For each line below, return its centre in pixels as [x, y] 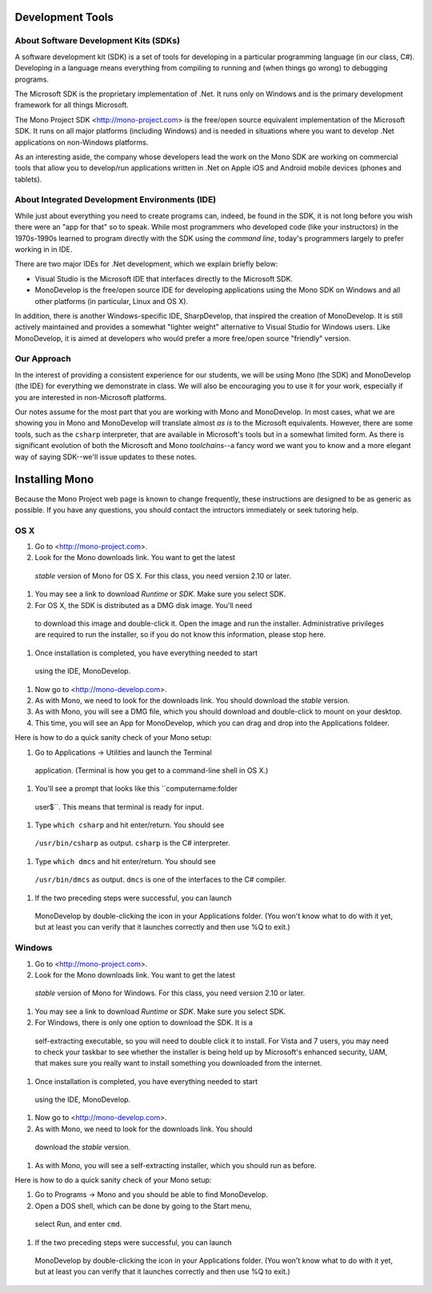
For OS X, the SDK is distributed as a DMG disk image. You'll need [143, 605]
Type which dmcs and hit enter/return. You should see [125, 861]
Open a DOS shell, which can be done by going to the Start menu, [143, 1206]
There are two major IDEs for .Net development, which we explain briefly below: [146, 264]
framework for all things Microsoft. [72, 105]
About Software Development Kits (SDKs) [97, 41]
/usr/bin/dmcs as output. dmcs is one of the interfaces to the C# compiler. [161, 879]
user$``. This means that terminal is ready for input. [119, 807]
